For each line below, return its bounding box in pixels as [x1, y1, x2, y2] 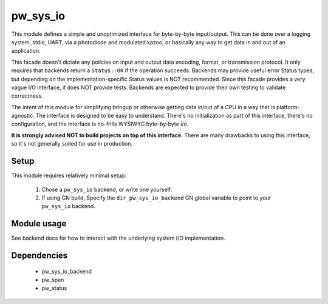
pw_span [41, 276, 64, 283]
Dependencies [11, 251, 68, 261]
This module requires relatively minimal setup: [11, 172, 127, 179]
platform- [276, 103, 300, 110]
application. [11, 47, 41, 55]
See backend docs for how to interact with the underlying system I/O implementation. [11, 234, 225, 242]
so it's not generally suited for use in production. [11, 140, 133, 147]
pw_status [41, 285, 67, 292]
